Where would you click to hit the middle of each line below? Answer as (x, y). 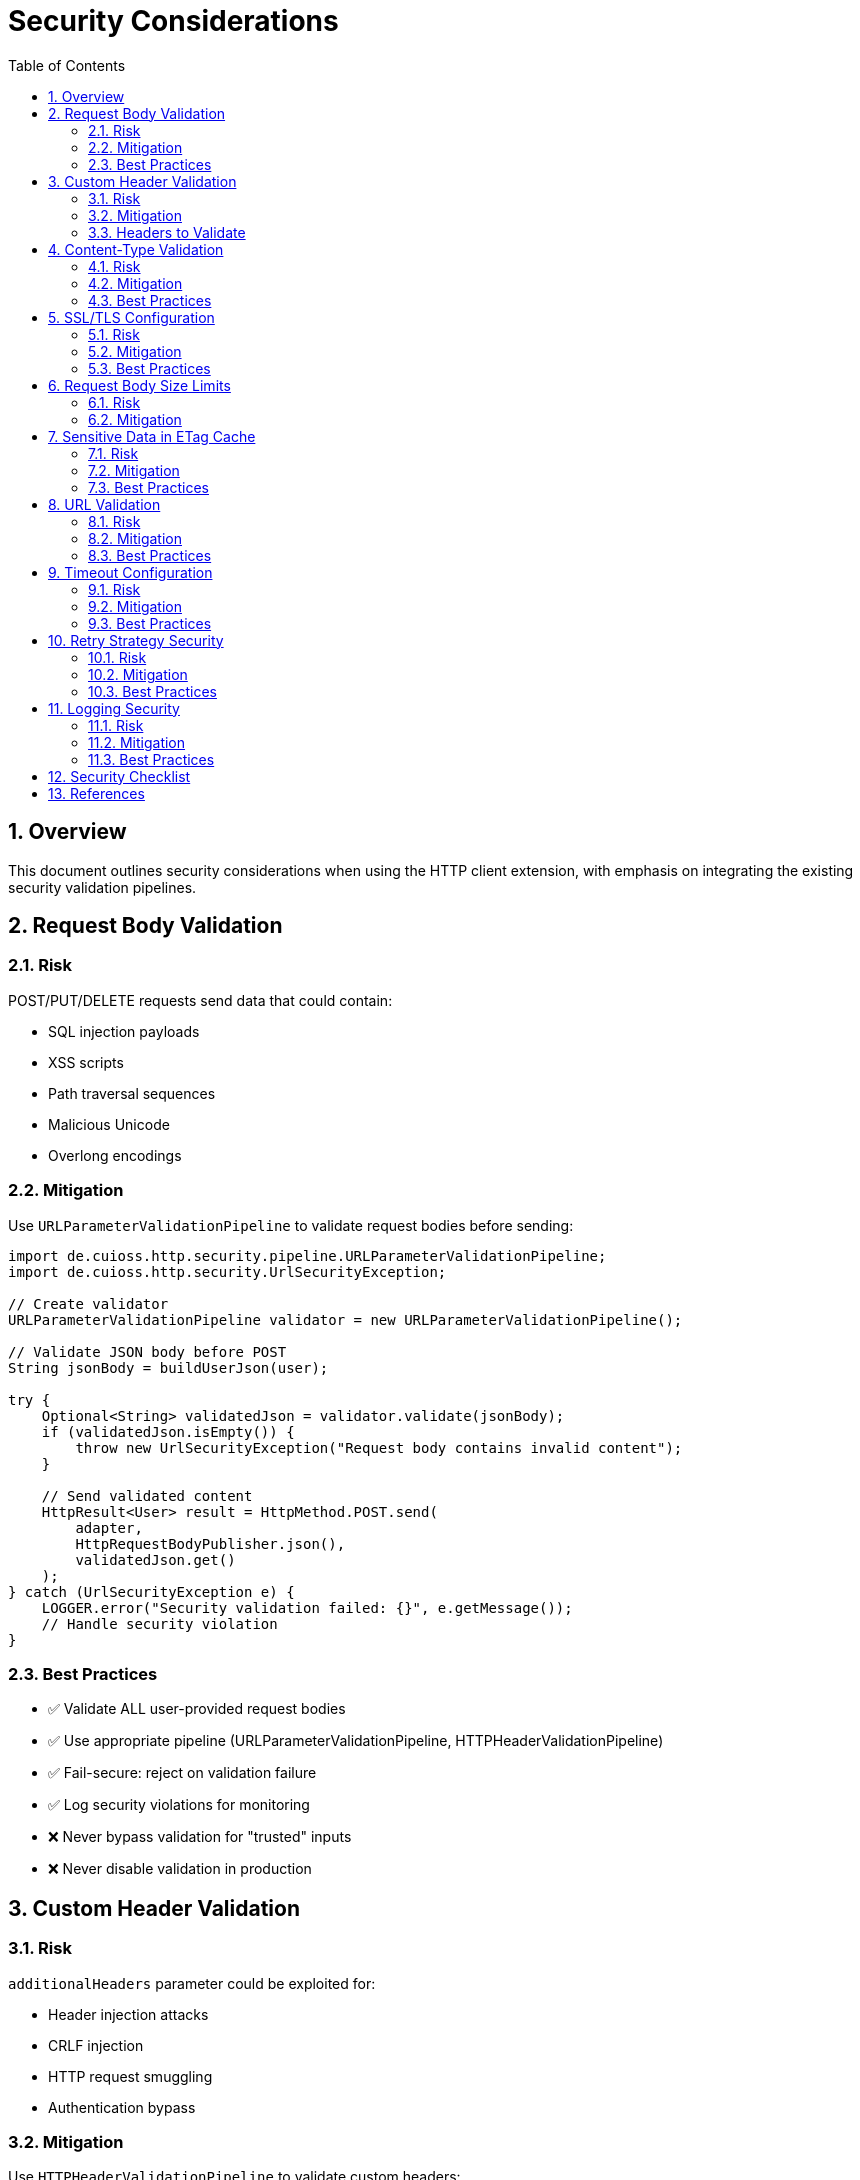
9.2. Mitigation (135, 606)
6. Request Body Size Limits (139, 385)
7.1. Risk (113, 453)
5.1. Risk (114, 334)
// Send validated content (147, 1495)
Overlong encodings (115, 1155)
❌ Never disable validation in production (180, 1869)
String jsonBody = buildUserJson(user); (168, 1367)
